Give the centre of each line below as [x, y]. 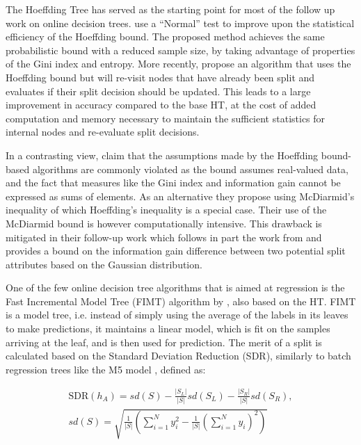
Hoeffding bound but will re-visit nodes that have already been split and [160, 77]
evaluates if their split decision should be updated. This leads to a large [158, 91]
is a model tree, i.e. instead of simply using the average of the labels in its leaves [177, 315]
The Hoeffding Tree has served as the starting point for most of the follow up [170, 9]
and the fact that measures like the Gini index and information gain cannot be [173, 183]
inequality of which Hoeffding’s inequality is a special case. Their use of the [166, 210]
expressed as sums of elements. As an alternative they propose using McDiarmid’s [180, 196]
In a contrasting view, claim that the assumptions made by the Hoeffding [162, 155]
